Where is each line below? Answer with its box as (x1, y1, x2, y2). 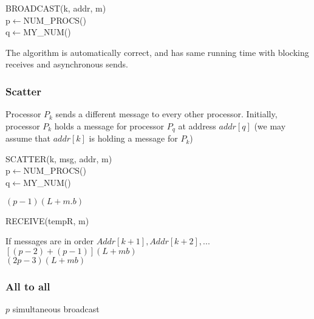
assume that (5, 132, 51, 145)
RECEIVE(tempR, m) (5, 214, 89, 227)
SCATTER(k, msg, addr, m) (5, 152, 112, 165)
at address (178, 119, 216, 132)
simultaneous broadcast (12, 303, 100, 315)
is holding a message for (89, 132, 178, 145)
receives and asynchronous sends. (5, 58, 128, 70)
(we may (254, 119, 286, 132)
